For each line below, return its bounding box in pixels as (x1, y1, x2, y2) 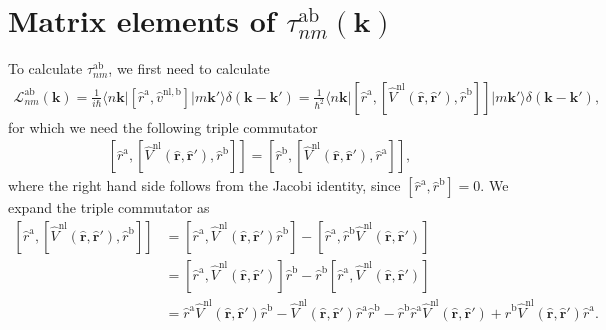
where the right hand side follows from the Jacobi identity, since (8, 175, 401, 196)
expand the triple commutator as (8, 197, 210, 218)
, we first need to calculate (108, 58, 270, 79)
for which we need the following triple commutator (8, 116, 318, 137)
